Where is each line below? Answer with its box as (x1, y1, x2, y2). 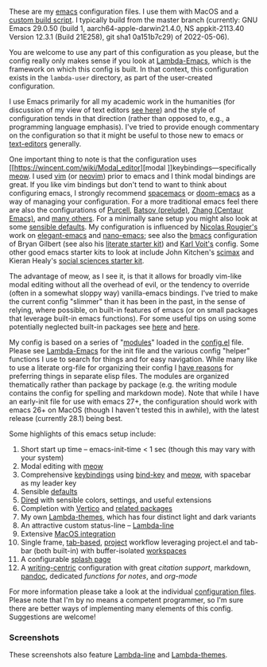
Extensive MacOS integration (20, 529, 116, 538)
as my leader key (20, 478, 77, 488)
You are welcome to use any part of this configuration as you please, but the (9, 48, 259, 57)
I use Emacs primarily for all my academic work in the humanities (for (9, 97, 235, 106)
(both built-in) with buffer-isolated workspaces (33, 546, 187, 556)
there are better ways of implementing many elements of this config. (9, 604, 234, 613)
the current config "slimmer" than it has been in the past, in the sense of (9, 297, 246, 306)
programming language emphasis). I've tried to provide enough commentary (9, 123, 260, 131)
